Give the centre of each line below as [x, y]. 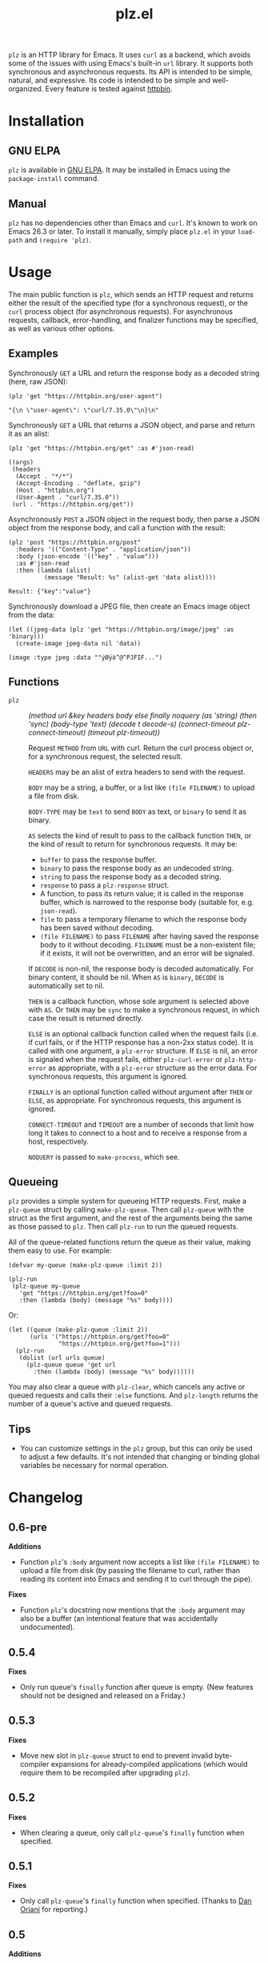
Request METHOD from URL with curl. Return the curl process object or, [141, 748]
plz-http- [241, 1060]
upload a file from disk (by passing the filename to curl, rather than [130, 1571]
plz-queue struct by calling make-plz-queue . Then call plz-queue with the [126, 1209]
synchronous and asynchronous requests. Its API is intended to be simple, [131, 72]
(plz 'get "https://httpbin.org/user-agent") [85, 396]
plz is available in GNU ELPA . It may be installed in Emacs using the [119, 170]
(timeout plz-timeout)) [124, 732]
